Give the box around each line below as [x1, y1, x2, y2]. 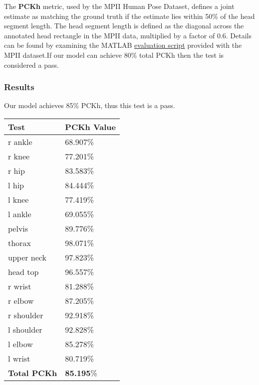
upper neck [8, 251, 46, 263]
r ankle [8, 135, 32, 147]
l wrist [8, 352, 30, 364]
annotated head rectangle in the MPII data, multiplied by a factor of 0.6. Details [4, 30, 252, 40]
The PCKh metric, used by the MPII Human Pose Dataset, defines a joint [4, 1, 235, 11]
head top [8, 265, 39, 277]
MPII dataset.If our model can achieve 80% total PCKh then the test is [4, 49, 224, 60]
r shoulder [8, 309, 43, 321]
